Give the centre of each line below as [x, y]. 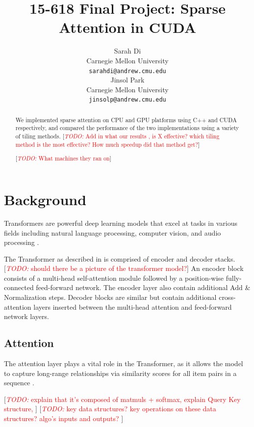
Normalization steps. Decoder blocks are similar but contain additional [110, 297]
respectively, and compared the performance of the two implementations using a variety [127, 128]
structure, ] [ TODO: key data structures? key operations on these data [110, 409]
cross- [227, 297]
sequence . [19, 383]
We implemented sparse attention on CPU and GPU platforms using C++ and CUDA [126, 120]
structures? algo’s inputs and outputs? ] [64, 418]
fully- [234, 278]
